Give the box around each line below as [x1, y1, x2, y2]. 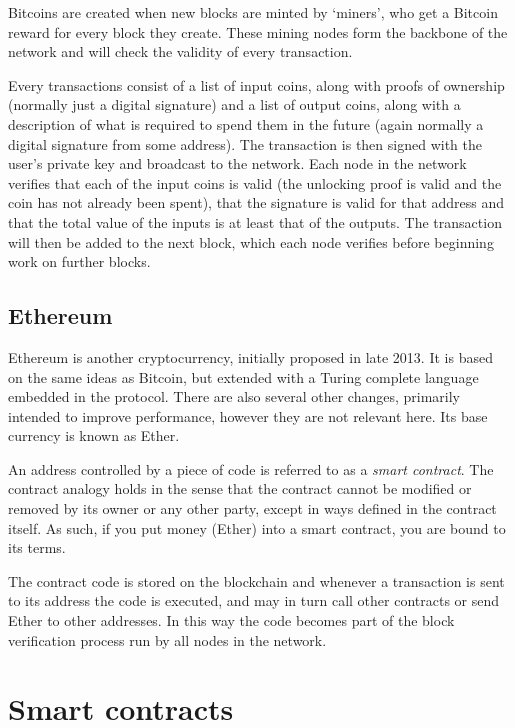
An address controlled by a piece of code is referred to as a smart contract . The [8, 458, 494, 479]
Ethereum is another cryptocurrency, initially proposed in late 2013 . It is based [8, 346, 493, 367]
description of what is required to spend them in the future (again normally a [8, 113, 484, 134]
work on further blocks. [8, 251, 151, 272]
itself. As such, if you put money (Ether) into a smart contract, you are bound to [8, 517, 506, 538]
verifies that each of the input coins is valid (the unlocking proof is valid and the [8, 172, 502, 193]
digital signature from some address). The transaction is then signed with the [8, 133, 482, 154]
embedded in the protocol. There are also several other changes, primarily [8, 386, 460, 407]
